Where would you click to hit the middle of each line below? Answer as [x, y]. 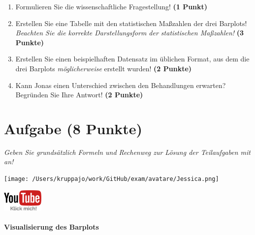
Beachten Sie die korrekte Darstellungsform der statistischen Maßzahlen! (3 [130, 33]
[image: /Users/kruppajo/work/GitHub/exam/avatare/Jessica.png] [112, 179]
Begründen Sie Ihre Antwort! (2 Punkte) [79, 95]
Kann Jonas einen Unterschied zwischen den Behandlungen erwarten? [121, 85]
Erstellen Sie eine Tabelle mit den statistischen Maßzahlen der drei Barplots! [131, 23]
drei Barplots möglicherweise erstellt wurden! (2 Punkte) [104, 68]
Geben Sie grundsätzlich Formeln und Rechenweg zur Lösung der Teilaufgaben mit [127, 152]
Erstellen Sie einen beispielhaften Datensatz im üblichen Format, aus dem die [132, 59]
